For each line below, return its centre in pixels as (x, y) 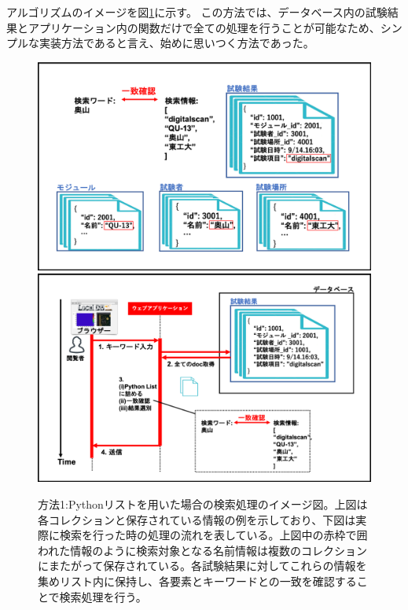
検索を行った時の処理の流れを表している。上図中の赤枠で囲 (213, 535)
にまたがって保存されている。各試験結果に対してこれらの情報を (202, 566)
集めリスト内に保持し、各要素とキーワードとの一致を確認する (197, 581)
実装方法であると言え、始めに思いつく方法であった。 (176, 43)
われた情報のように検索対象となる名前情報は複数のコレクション (202, 550)
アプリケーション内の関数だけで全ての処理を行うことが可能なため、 (204, 27)
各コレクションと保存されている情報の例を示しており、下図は (197, 519)
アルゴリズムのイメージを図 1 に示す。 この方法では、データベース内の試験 (197, 12)
